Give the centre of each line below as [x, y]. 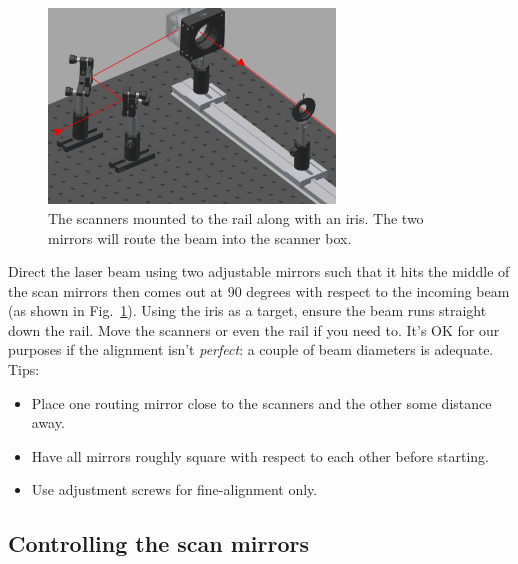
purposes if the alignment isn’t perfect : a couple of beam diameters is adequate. [251, 349]
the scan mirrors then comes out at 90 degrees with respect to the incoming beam [259, 290]
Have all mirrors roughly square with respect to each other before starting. [260, 455]
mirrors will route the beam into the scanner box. [200, 237]
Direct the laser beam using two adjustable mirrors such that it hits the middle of [259, 271]
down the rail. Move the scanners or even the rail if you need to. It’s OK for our [254, 329]
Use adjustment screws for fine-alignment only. [174, 489]
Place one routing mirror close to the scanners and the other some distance [261, 402]
